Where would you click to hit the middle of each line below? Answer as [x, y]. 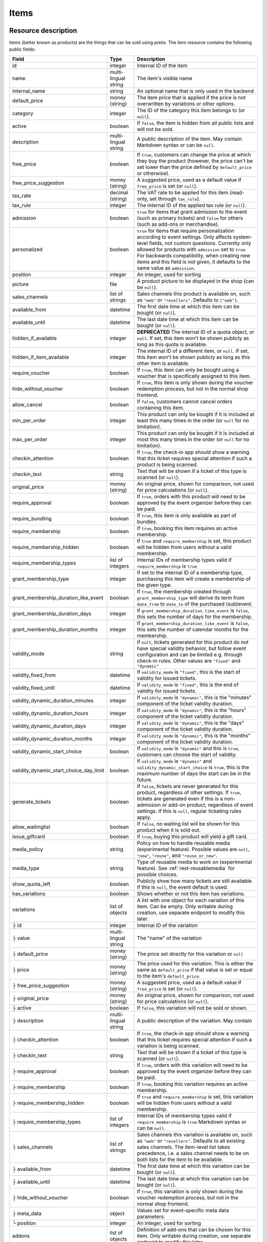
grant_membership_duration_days [52, 614]
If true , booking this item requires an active [187, 528]
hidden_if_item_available [41, 357]
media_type [26, 868]
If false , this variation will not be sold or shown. [192, 1008]
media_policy [28, 849]
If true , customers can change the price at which [194, 155]
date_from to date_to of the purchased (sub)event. [195, 604]
